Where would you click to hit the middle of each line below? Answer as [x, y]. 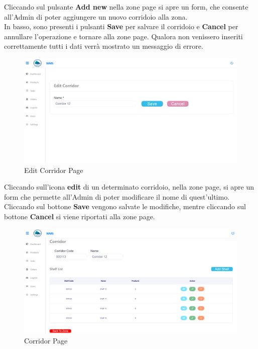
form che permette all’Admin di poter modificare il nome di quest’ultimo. [117, 196]
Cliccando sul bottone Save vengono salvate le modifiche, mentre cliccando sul [125, 206]
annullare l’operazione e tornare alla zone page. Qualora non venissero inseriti [123, 36]
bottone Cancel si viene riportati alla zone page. [80, 216]
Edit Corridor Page [54, 170]
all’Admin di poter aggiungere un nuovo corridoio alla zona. [96, 16]
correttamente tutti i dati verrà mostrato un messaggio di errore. [104, 46]
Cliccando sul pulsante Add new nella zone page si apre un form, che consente [126, 7]
